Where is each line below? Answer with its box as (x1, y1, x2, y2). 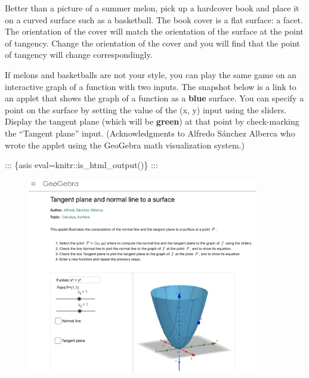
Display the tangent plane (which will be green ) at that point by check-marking (5, 115, 299, 128)
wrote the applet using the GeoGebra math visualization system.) (5, 138, 245, 151)
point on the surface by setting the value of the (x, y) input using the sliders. (5, 103, 287, 116)
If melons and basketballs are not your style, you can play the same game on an (5, 68, 296, 80)
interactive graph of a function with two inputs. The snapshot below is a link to (5, 80, 296, 92)
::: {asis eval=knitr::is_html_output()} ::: (5, 159, 158, 171)
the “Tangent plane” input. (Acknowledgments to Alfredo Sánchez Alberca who (5, 126, 295, 139)
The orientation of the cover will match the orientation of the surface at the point (5, 25, 304, 38)
